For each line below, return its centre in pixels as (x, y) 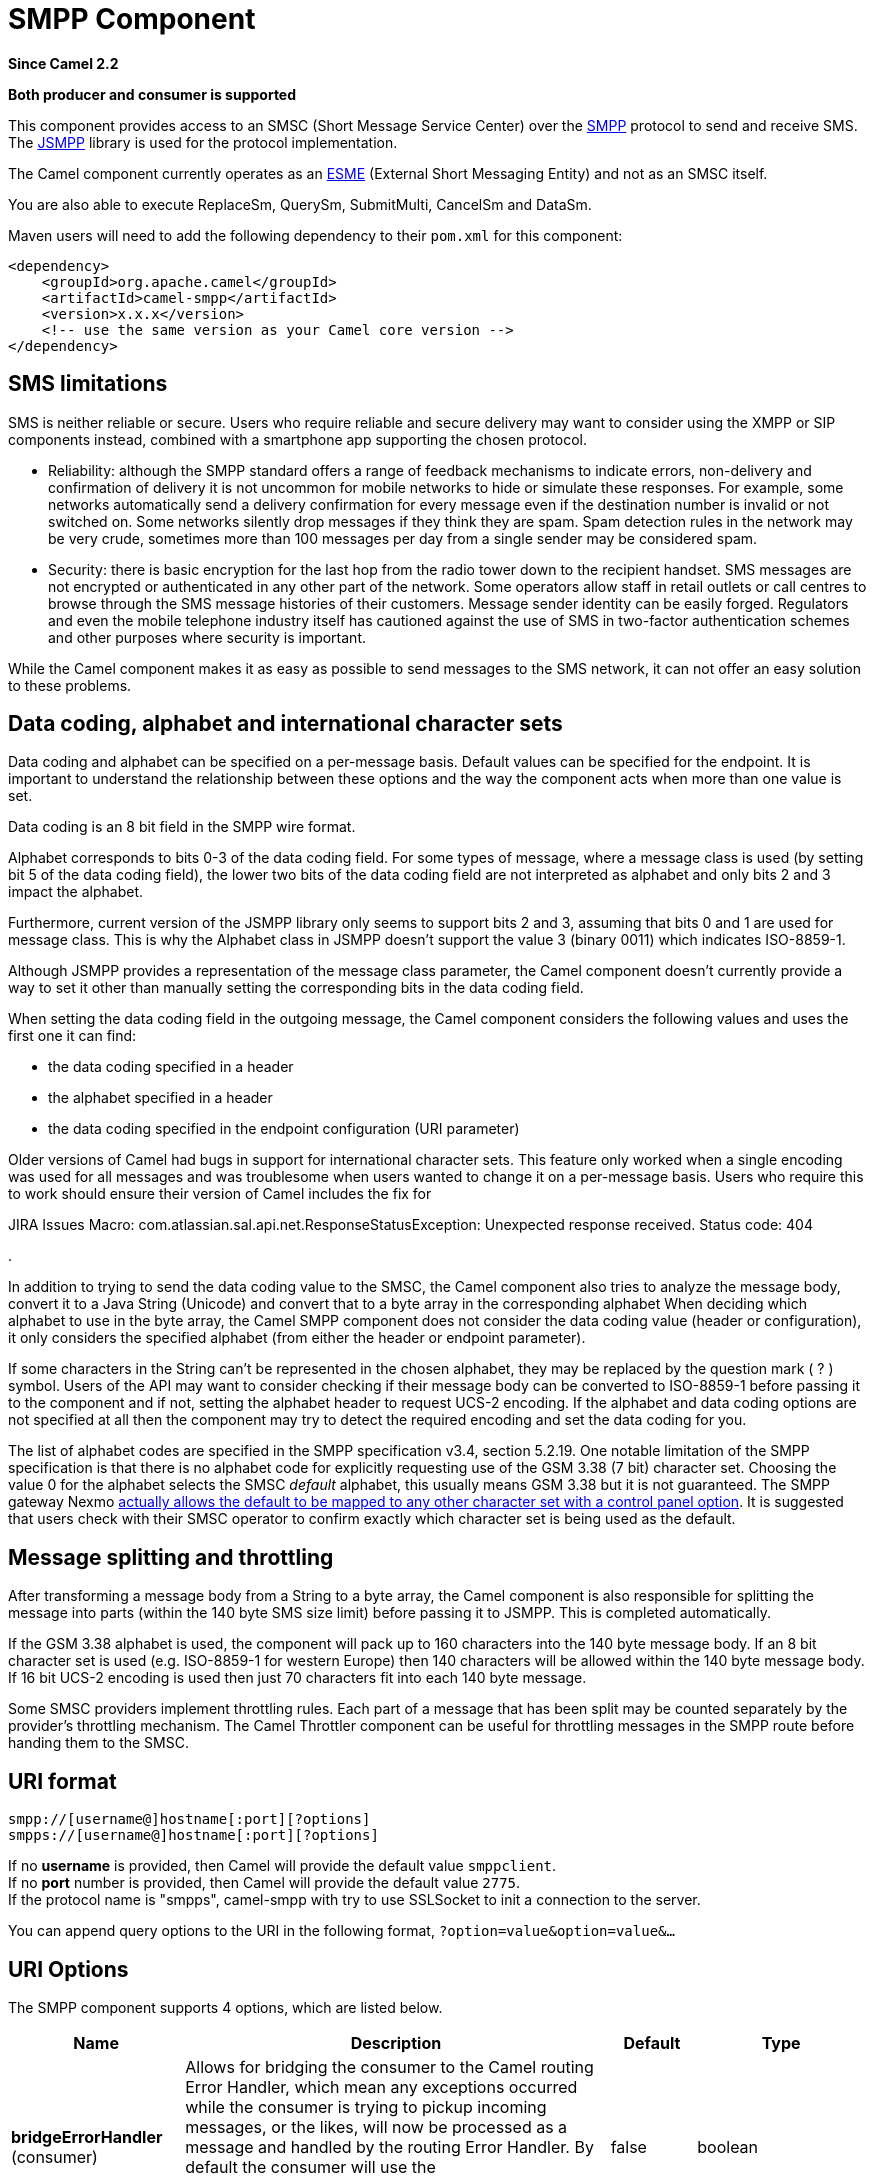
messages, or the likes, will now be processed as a (376, 2126)
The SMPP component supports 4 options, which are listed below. (225, 2007)
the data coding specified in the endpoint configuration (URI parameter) (284, 1129)
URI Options (68, 1969)
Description (396, 2042)
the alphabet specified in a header (160, 1098)
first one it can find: (72, 1036)
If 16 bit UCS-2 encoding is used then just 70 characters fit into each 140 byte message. (297, 1678)
